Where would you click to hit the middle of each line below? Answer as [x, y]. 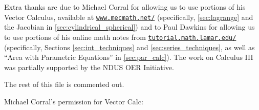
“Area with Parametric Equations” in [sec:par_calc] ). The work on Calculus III [129, 57]
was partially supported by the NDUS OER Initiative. [89, 67]
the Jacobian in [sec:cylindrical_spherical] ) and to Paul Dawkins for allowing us [129, 27]
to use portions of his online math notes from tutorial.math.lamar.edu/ [120, 37]
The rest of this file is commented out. [64, 84]
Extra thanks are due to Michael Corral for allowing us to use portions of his [125, 7]
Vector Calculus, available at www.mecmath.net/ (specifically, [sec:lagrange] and [129, 17]
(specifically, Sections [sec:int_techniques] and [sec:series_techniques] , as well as [129, 47]
